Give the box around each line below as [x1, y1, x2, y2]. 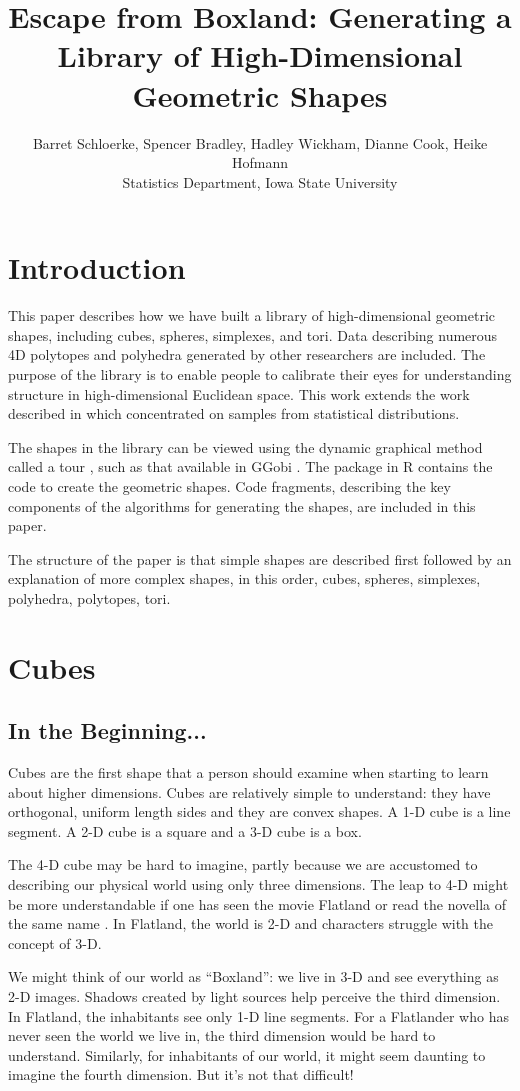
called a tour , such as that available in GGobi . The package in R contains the [8, 456, 493, 477]
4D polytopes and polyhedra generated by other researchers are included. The [8, 344, 486, 365]
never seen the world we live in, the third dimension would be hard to [8, 1025, 436, 1046]
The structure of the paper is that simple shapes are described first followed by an [8, 548, 512, 569]
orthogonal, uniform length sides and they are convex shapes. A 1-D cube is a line [8, 801, 511, 822]
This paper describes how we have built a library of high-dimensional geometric [8, 305, 496, 326]
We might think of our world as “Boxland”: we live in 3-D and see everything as [8, 966, 499, 987]
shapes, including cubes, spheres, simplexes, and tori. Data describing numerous [8, 324, 498, 345]
